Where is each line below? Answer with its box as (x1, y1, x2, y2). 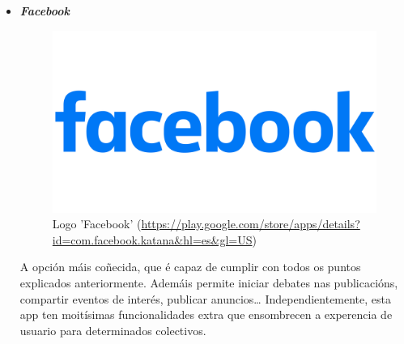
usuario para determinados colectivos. (19, 321, 206, 338)
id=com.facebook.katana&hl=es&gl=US (52, 231, 253, 248)
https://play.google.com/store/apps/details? (141, 215, 360, 232)
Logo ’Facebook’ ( (52, 215, 142, 232)
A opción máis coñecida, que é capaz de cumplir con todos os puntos (19, 258, 361, 275)
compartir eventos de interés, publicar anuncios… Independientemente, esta (19, 290, 392, 307)
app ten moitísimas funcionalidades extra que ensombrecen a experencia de (19, 306, 393, 323)
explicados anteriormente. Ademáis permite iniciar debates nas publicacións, (19, 274, 398, 291)
